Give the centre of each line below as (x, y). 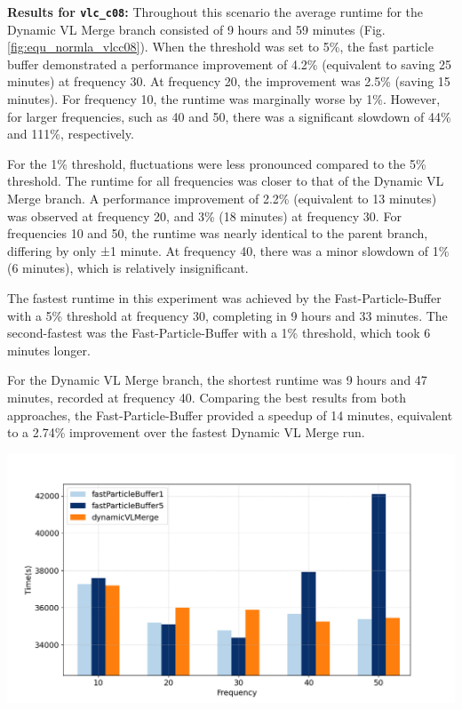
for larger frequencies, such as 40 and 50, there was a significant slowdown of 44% (229, 116)
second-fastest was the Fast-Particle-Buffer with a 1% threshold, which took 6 (219, 333)
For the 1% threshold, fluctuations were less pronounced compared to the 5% (217, 163)
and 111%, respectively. (71, 134)
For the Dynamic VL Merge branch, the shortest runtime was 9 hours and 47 (217, 380)
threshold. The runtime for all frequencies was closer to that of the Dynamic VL (226, 181)
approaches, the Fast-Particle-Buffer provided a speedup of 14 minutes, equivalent (230, 415)
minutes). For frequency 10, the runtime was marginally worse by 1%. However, (224, 99)
